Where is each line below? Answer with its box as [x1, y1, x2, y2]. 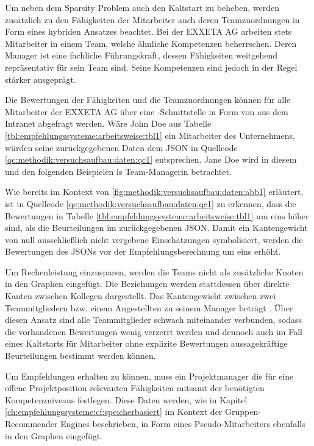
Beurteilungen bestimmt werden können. [5, 349, 156, 362]
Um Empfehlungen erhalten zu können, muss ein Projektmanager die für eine [5, 369, 294, 382]
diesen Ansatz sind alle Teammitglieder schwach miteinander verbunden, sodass [5, 313, 302, 326]
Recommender [5, 417, 58, 430]
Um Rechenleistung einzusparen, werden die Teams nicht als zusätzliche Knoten [5, 265, 304, 278]
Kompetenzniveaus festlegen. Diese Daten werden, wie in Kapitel [5, 393, 248, 406]
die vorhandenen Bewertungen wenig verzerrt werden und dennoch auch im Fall [5, 325, 302, 338]
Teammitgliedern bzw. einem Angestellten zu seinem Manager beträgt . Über [5, 301, 293, 314]
